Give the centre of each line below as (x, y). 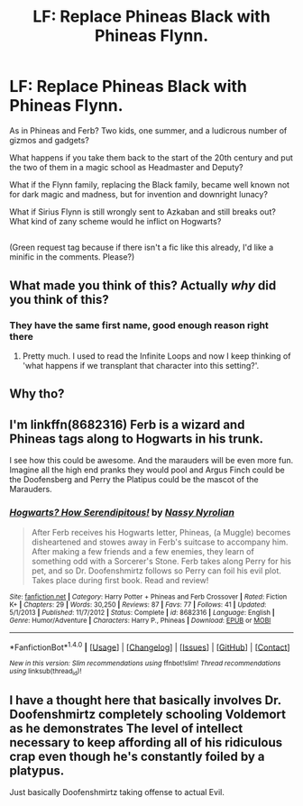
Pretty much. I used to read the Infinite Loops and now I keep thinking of (156, 356)
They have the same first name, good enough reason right (139, 325)
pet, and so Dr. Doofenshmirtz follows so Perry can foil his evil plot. (156, 571)
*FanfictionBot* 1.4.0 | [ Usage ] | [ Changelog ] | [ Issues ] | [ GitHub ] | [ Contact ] (150, 646)
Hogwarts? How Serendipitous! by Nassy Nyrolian (122, 513)
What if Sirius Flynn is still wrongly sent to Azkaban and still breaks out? (143, 211)
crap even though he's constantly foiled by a (137, 756)
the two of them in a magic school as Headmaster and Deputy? (126, 167)
